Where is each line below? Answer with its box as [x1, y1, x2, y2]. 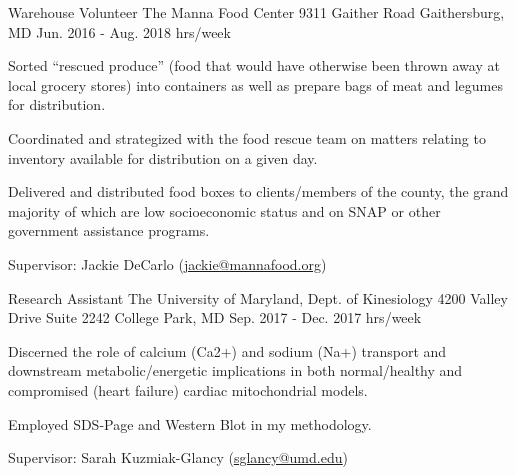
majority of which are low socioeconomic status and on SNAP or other [8, 200, 441, 221]
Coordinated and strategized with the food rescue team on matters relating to [8, 127, 486, 148]
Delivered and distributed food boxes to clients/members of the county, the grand [8, 181, 509, 202]
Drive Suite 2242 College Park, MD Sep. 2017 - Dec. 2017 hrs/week [8, 307, 422, 328]
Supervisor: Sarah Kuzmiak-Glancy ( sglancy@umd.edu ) [8, 447, 348, 468]
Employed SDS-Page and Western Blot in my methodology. [8, 413, 372, 434]
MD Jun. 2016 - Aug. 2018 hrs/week [8, 21, 231, 42]
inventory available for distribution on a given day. [8, 147, 318, 168]
